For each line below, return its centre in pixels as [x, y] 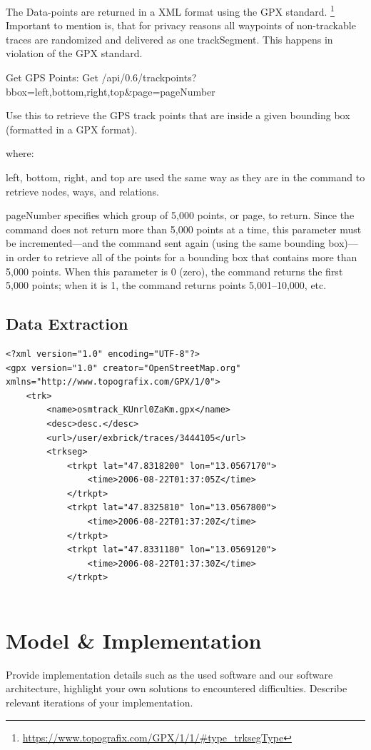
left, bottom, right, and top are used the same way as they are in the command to [185, 177]
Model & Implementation [134, 640]
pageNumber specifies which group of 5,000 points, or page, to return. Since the [180, 215]
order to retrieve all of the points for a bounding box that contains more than [187, 257]
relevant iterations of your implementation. [100, 702]
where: [20, 153]
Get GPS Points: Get [52, 77]
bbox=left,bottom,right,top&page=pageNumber [111, 91]
